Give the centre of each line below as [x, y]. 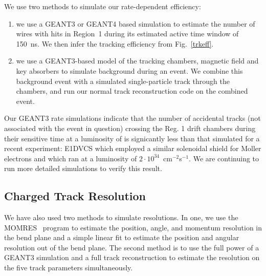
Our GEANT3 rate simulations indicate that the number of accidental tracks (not [132, 118]
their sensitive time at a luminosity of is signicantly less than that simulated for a [132, 138]
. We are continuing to [224, 158]
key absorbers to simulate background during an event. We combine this [129, 70]
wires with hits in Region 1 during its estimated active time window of [127, 34]
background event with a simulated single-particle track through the [123, 81]
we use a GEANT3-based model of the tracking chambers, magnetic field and [137, 61]
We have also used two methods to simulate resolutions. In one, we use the [121, 217]
